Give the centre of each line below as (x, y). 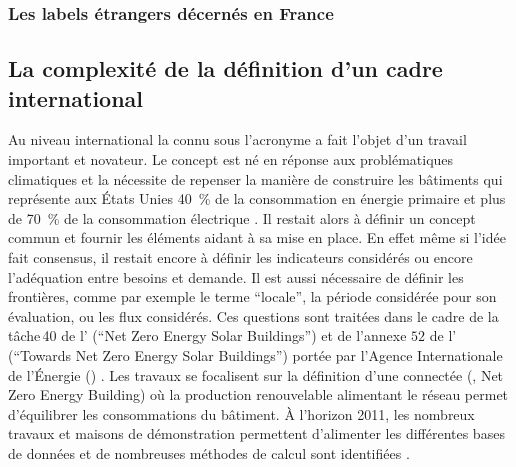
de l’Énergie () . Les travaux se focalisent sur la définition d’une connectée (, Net (256, 374)
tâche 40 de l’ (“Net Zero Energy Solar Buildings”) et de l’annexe (207, 335)
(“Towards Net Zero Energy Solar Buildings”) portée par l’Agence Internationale (255, 354)
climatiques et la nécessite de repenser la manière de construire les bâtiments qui (255, 178)
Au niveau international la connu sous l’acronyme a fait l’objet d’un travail (237, 139)
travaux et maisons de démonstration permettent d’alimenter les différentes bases (256, 433)
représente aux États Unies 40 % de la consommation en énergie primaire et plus (257, 198)
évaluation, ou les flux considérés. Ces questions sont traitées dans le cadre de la (253, 315)
